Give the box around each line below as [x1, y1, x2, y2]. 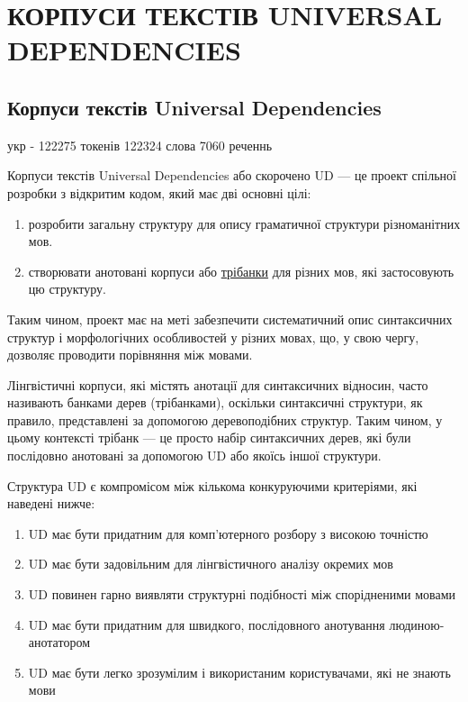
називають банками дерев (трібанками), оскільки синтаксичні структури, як [7, 393, 423, 412]
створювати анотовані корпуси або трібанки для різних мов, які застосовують [28, 261, 454, 280]
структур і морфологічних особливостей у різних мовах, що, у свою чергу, [7, 327, 419, 346]
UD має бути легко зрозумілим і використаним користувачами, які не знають [28, 662, 451, 681]
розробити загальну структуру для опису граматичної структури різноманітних [28, 214, 461, 232]
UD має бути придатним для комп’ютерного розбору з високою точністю [28, 524, 428, 542]
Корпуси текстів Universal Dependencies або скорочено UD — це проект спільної [7, 166, 456, 185]
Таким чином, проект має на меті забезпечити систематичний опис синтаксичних [7, 309, 453, 328]
